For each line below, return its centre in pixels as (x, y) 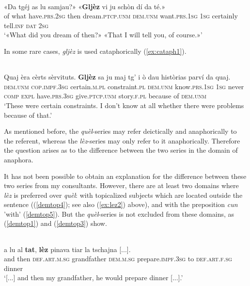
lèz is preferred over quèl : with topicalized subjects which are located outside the (123, 195)
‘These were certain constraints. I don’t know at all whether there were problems (124, 105)
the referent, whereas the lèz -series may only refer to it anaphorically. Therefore (122, 140)
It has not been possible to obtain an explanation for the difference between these (125, 176)
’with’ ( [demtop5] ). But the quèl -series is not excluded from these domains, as (119, 214)
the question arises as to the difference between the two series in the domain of (121, 150)
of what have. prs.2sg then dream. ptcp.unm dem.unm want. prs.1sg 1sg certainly (121, 16)
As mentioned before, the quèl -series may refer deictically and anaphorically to (120, 131)
